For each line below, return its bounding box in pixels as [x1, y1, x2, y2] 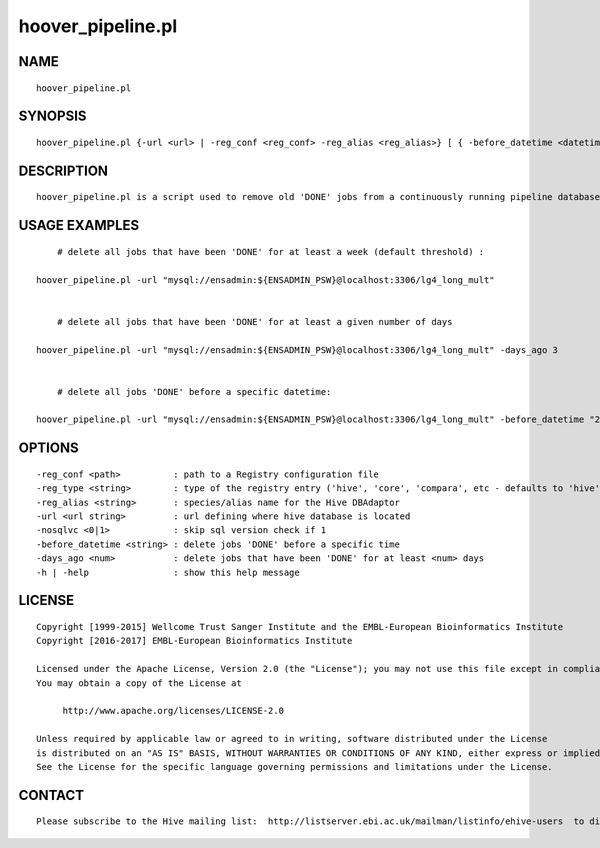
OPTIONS [18, 440, 79, 457]
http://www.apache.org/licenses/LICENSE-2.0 [62, 705, 285, 717]
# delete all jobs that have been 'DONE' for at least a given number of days [56, 316, 453, 327]
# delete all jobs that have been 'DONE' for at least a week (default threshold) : [56, 246, 485, 257]
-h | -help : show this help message [36, 566, 300, 578]
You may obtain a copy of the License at [36, 677, 242, 689]
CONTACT [18, 786, 85, 804]
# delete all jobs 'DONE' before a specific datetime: [56, 386, 332, 397]
